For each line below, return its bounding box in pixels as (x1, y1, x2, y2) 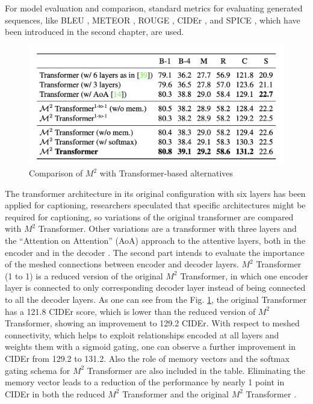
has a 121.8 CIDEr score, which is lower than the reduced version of (5, 305, 256, 317)
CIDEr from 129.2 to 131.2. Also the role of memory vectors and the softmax (5, 352, 290, 364)
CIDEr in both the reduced (5, 387, 105, 400)
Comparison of (29, 167, 83, 179)
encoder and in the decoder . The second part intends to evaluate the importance (5, 246, 305, 258)
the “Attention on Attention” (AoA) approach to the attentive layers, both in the (5, 234, 306, 247)
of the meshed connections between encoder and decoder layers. (5, 258, 239, 270)
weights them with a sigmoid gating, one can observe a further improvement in (5, 340, 296, 353)
